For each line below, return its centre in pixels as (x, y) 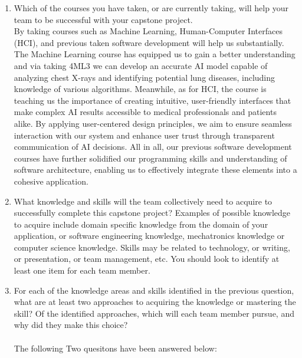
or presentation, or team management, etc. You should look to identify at (147, 259)
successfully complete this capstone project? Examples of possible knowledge (152, 213)
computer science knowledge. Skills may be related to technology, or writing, (152, 247)
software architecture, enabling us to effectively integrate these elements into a (155, 170)
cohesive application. (51, 181)
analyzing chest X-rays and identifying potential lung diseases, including (145, 77)
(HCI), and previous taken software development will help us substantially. (149, 42)
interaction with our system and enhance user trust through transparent (144, 135)
